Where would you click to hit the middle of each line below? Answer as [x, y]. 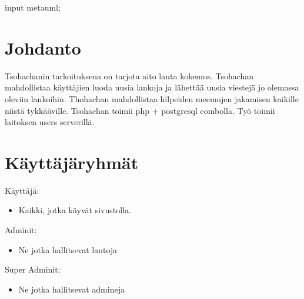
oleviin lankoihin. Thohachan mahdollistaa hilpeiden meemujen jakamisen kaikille [152, 98]
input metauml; [33, 7]
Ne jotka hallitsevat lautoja [68, 249]
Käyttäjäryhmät [72, 162]
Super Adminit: [33, 269]
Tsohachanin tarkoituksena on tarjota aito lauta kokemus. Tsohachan [129, 75]
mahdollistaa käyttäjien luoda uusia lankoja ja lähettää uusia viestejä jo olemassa [152, 87]
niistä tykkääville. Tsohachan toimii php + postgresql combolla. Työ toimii [140, 110]
